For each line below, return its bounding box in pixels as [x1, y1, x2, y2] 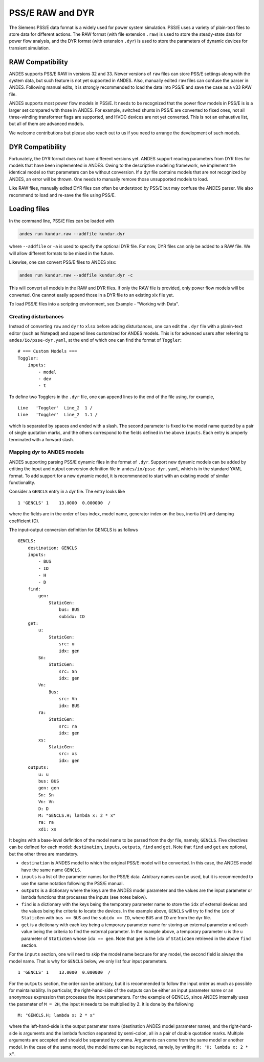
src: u [59, 641, 75, 647]
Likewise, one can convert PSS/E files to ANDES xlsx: [9, 259, 117, 265]
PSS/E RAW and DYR [9, 7, 95, 18]
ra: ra [38, 819, 54, 825]
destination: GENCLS [27, 545, 77, 551]
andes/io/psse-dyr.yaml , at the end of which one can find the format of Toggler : [9, 337, 182, 343]
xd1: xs [38, 826, 57, 832]
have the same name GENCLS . [21, 867, 82, 873]
